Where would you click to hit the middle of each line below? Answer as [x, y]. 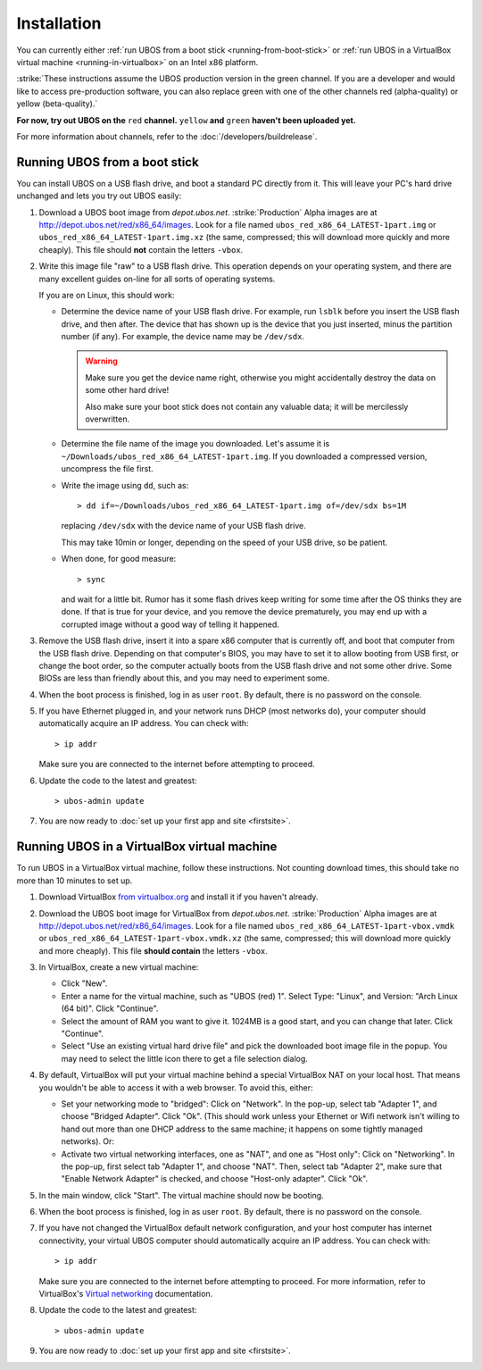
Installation [59, 23]
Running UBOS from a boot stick [108, 162]
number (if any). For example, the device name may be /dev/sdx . [183, 337]
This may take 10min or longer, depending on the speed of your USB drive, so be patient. [224, 542]
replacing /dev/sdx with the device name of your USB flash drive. [184, 526]
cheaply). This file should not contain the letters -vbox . [141, 249]
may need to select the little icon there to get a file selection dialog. [184, 1058]
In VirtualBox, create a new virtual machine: [119, 967]
